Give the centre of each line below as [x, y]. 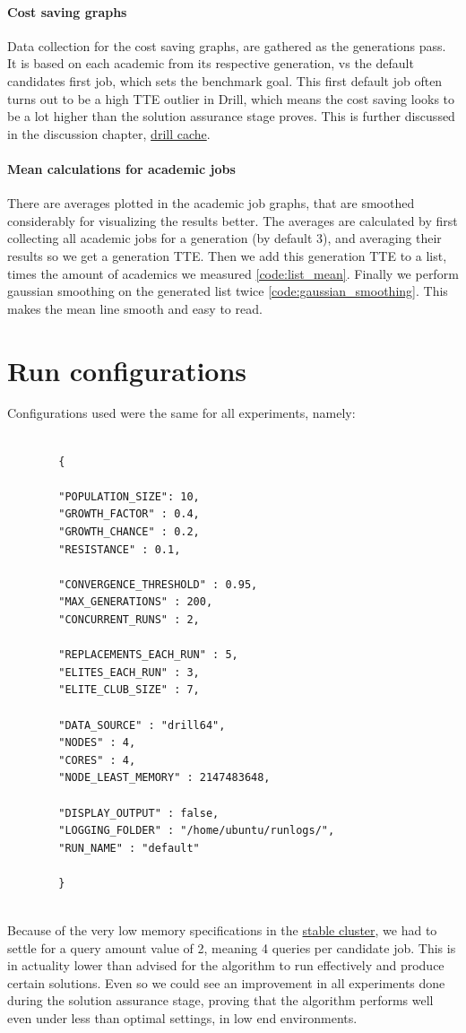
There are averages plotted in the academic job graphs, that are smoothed [211, 203]
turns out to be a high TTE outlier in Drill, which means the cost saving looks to [231, 98]
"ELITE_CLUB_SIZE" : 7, [129, 690]
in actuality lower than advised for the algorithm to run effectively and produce [226, 965]
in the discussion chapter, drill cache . [109, 133]
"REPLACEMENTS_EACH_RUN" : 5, [148, 655]
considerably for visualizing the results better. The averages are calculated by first [233, 220]
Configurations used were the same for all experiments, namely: [181, 413]
